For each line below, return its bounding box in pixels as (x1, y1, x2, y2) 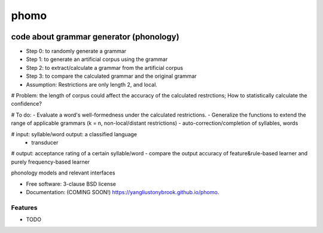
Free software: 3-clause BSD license (26, 180, 116, 188)
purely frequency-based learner (11, 158, 90, 165)
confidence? (11, 100, 42, 108)
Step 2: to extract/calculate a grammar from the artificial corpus (26, 64, 184, 71)
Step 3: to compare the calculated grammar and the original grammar (26, 72, 197, 80)
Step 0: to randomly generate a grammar (26, 48, 127, 55)
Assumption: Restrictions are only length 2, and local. (26, 81, 158, 88)
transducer (31, 139, 59, 146)
